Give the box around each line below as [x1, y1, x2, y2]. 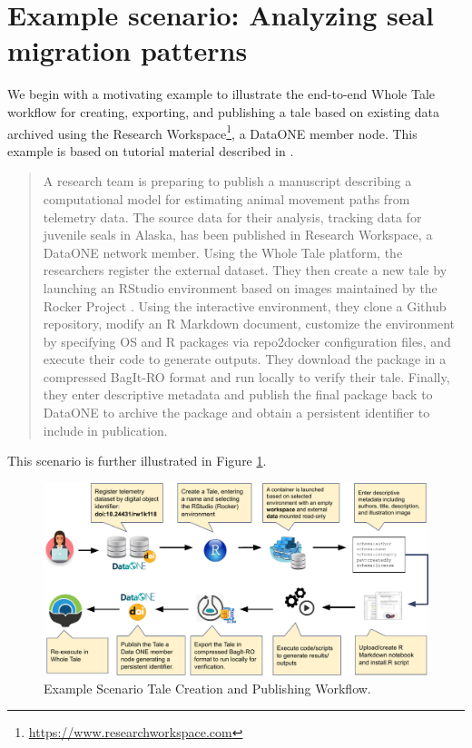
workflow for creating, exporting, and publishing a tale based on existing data [7, 102, 440, 121]
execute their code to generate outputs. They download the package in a [43, 349, 447, 369]
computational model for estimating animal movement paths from [43, 189, 410, 208]
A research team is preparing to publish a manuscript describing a [43, 172, 412, 191]
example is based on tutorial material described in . [7, 141, 294, 160]
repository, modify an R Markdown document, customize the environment [43, 314, 455, 333]
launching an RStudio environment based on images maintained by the [43, 278, 438, 297]
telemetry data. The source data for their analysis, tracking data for [43, 207, 422, 226]
